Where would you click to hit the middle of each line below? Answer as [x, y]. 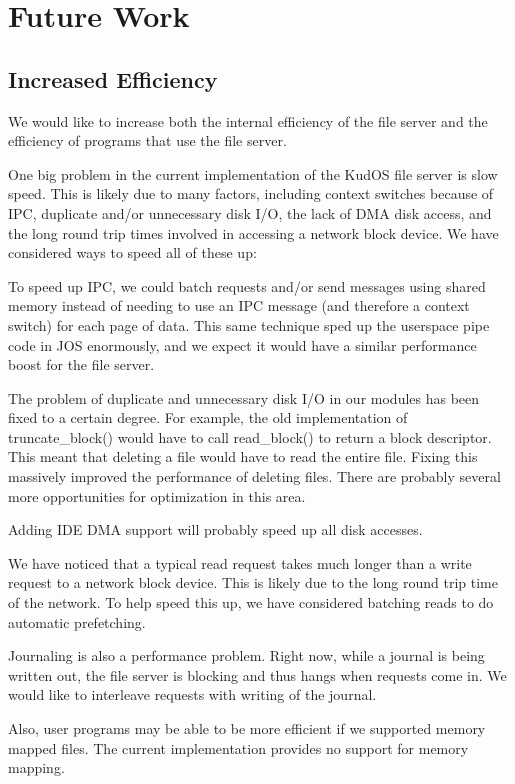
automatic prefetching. [77, 621]
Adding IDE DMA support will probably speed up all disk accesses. [215, 529]
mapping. [36, 767]
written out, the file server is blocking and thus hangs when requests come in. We [257, 674]
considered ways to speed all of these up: [132, 252]
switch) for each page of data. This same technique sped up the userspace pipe [249, 324]
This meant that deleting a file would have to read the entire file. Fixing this [243, 456]
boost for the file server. [81, 364]
